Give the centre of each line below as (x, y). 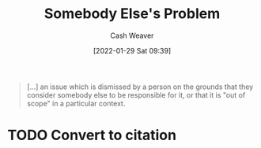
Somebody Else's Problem (132, 14)
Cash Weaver (132, 35)
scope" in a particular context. (76, 103)
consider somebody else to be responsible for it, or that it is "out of (136, 94)
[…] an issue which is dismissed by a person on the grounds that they (140, 87)
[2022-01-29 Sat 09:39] (132, 50)
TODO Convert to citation (92, 135)
